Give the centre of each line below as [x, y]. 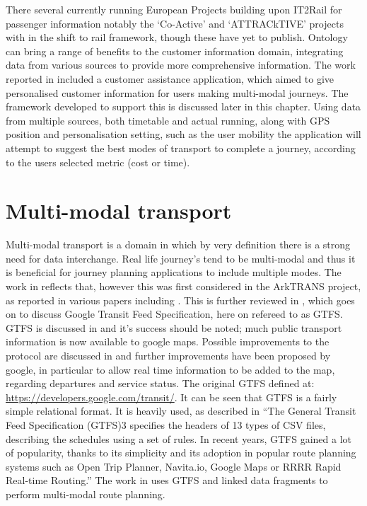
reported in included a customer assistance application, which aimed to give [170, 78]
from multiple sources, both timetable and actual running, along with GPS [168, 120]
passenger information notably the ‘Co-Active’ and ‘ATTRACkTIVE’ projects [175, 23]
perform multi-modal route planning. [86, 494]
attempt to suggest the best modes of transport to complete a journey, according [181, 148]
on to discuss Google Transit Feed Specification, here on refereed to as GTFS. [174, 314]
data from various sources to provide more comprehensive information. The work [181, 65]
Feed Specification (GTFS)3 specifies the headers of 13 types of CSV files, [166, 424]
